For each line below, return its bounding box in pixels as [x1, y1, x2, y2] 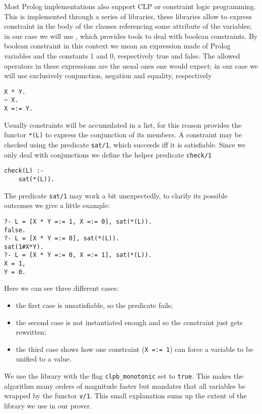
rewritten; [16, 327, 46, 337]
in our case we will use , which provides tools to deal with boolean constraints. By [4, 30, 258, 41]
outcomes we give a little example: [4, 200, 110, 211]
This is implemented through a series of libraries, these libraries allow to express [4, 11, 252, 21]
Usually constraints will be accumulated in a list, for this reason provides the [4, 119, 242, 130]
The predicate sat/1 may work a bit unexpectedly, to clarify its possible [4, 190, 228, 200]
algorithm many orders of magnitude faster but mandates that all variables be [4, 380, 245, 391]
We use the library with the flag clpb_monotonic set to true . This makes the [4, 371, 243, 381]
